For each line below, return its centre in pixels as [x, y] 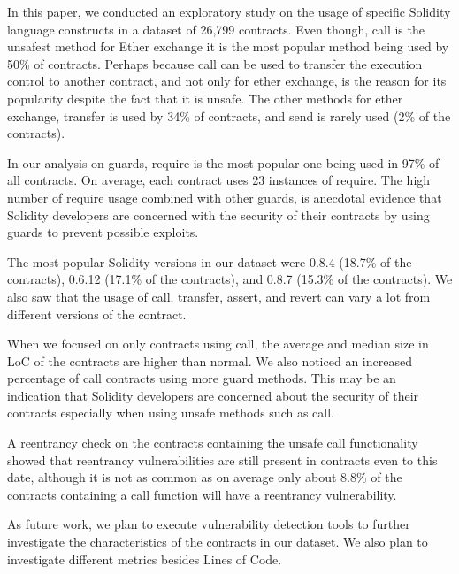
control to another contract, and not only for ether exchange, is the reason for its [227, 81]
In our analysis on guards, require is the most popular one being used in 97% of [223, 162]
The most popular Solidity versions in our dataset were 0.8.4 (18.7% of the [210, 261]
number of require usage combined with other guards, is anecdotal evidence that [225, 197]
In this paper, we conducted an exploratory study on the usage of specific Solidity [229, 11]
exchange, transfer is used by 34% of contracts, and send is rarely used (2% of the [229, 115]
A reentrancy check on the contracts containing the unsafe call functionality [213, 443]
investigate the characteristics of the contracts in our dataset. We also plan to [218, 542]
